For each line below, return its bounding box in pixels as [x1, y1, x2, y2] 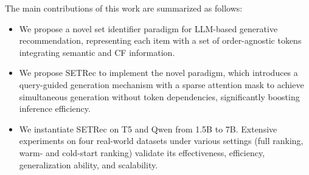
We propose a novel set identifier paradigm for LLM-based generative [19, 22, 278, 35]
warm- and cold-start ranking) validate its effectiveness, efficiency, [19, 146, 265, 159]
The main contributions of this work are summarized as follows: [5, 2, 243, 14]
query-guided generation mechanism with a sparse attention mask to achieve [19, 78, 304, 91]
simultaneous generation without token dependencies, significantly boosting [19, 90, 300, 103]
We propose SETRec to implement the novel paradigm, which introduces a [19, 66, 298, 79]
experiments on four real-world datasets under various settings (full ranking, [19, 134, 304, 147]
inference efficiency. [19, 102, 91, 115]
